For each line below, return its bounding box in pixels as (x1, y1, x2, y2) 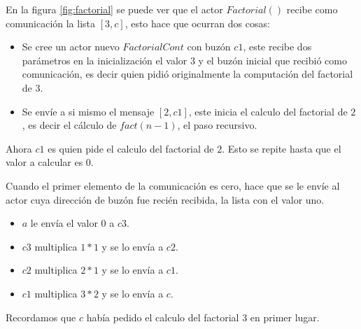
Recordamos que (6, 309, 76, 324)
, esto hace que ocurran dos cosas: (125, 15, 270, 30)
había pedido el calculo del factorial (86, 309, 239, 324)
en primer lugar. (250, 309, 320, 324)
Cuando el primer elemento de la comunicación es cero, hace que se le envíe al (6, 178, 340, 192)
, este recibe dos (243, 39, 312, 54)
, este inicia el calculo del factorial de (188, 104, 348, 118)
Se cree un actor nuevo (22, 39, 120, 54)
